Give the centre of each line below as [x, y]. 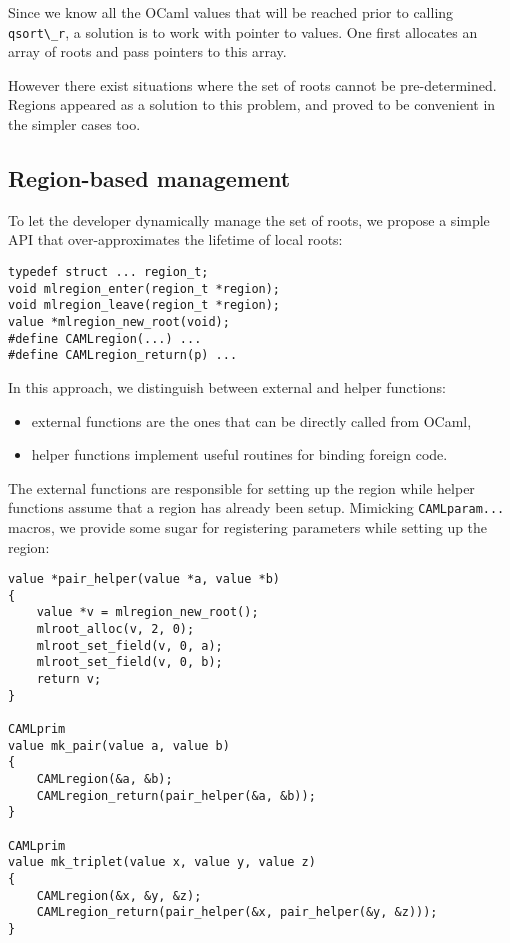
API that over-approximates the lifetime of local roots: [175, 239]
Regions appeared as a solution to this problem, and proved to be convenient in [252, 104]
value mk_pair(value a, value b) [119, 745]
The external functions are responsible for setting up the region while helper [241, 487]
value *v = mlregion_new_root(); [147, 612]
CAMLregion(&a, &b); [104, 779]
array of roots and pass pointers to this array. [147, 51]
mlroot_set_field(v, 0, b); [129, 662]
